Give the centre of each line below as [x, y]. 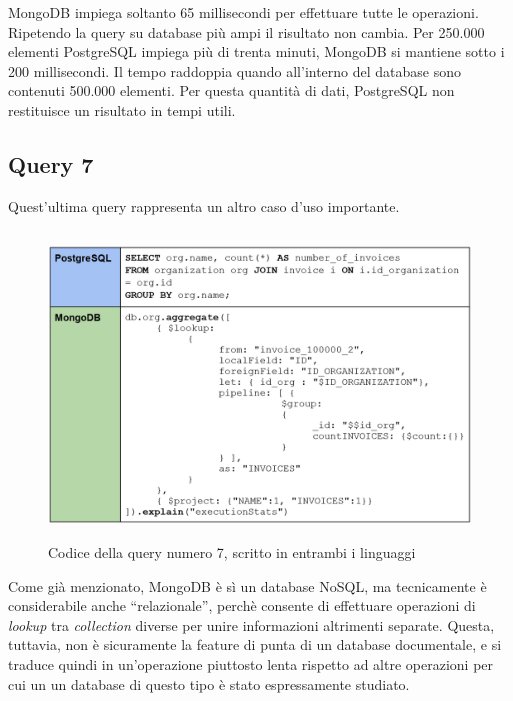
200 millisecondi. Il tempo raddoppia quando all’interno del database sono [235, 70]
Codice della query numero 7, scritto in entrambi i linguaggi [232, 551]
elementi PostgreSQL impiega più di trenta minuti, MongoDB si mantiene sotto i [256, 51]
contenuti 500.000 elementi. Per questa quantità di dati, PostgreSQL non [231, 90]
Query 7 [51, 163]
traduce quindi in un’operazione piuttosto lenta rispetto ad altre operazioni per [251, 663]
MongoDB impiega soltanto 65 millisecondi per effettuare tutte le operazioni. [243, 12]
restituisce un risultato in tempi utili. [122, 109]
